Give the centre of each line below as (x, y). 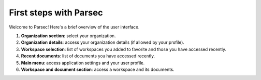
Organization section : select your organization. (68, 36)
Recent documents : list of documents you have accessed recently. (88, 56)
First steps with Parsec (56, 13)
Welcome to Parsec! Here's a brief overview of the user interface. (74, 27)
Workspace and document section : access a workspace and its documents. (98, 69)
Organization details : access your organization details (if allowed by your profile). (103, 42)
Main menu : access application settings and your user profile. (83, 63)
